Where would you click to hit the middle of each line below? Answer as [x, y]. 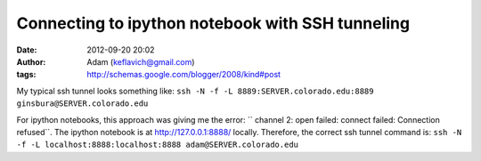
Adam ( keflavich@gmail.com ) [141, 61]
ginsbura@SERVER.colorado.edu [82, 104]
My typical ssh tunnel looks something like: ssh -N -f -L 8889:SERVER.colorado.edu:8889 [195, 91]
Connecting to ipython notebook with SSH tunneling [213, 23]
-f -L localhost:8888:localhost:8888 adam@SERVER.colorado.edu [157, 145]
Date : [27, 50]
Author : [31, 61]
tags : [26, 75]
